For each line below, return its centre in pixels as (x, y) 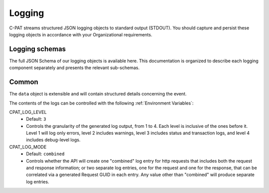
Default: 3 (36, 119)
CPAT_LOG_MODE (28, 147)
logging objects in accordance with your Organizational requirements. (81, 34)
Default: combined (45, 154)
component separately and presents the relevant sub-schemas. (74, 68)
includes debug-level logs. (53, 140)
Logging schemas (38, 49)
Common (24, 82)
